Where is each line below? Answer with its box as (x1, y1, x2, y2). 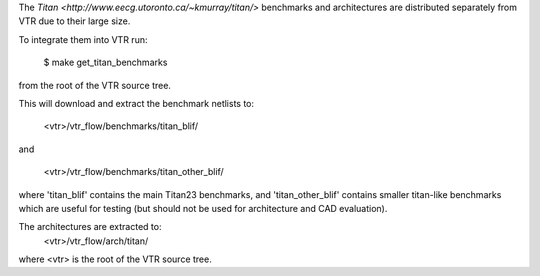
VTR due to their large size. (18, 15, 131, 27)
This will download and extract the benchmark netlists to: (18, 97, 255, 109)
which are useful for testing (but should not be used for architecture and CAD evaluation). (18, 202, 388, 214)
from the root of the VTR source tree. (18, 79, 172, 91)
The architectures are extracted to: (18, 221, 162, 233)
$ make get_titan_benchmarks (43, 56, 168, 69)
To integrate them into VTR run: (18, 33, 148, 45)
